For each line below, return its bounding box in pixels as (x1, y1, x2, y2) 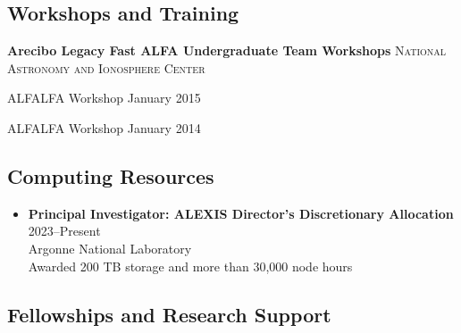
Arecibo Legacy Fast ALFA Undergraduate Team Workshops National (7, 41, 447, 60)
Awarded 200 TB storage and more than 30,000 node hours (28, 256, 353, 275)
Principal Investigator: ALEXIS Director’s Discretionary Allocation (28, 204, 454, 222)
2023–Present (28, 221, 101, 240)
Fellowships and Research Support (7, 300, 331, 328)
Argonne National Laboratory (28, 238, 192, 257)
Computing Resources (7, 162, 214, 189)
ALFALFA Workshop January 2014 (7, 118, 201, 137)
